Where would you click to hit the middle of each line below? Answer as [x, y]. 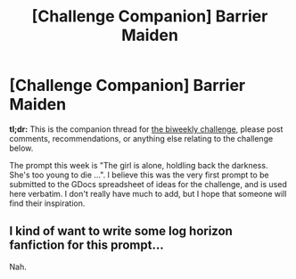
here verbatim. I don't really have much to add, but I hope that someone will [148, 193]
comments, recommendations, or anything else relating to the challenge [141, 138]
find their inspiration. [47, 203]
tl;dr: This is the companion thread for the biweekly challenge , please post [146, 129]
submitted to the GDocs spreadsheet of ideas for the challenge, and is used [148, 184]
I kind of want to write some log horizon [121, 231]
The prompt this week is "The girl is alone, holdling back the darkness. [139, 165]
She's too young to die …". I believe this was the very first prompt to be [139, 175]
